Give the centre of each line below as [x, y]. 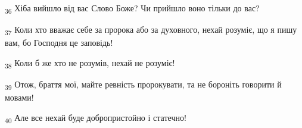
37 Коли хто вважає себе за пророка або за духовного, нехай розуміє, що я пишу [151, 30]
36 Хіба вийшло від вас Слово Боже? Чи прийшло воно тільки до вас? [132, 9]
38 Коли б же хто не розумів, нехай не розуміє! [90, 63]
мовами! [19, 97]
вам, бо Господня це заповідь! [59, 43]
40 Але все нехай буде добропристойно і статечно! [96, 118]
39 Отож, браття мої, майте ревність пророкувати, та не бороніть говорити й [143, 85]
